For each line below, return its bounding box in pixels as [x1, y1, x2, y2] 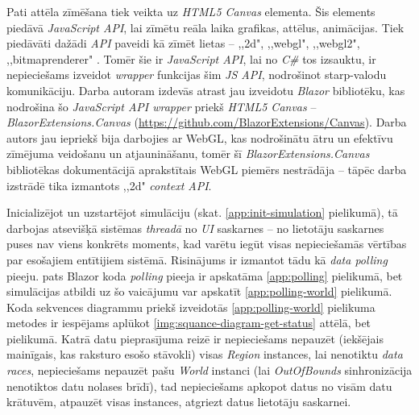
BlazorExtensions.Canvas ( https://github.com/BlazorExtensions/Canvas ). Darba [6, 114, 407, 131]
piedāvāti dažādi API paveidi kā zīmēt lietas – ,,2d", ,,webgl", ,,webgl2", [6, 35, 360, 52]
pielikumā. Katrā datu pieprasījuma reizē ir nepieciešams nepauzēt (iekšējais [6, 330, 384, 347]
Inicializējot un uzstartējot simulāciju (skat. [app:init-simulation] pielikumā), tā [6, 204, 398, 221]
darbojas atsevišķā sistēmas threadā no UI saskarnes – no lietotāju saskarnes [6, 219, 384, 236]
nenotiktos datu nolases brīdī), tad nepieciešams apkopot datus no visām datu [6, 377, 392, 394]
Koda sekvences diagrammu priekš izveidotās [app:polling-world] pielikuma [6, 298, 375, 315]
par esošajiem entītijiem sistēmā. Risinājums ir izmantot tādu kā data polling [6, 251, 388, 268]
